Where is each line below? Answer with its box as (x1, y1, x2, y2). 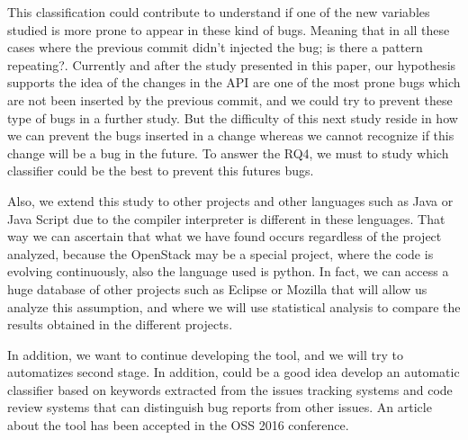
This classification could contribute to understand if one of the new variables (7, 3, 430, 21)
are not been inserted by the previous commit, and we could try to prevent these (7, 90, 453, 109)
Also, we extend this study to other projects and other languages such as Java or (7, 191, 454, 210)
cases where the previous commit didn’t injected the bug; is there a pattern (7, 38, 423, 57)
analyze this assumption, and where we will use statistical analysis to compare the (7, 297, 461, 316)
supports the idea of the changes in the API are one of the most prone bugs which (7, 73, 461, 92)
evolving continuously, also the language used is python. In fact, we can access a (7, 262, 449, 281)
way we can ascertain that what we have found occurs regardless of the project (7, 227, 442, 246)
